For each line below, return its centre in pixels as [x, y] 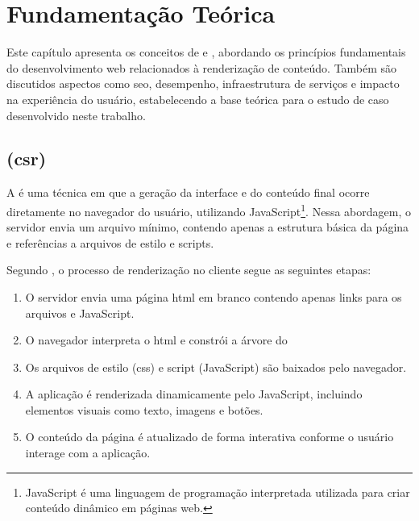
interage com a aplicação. [88, 453]
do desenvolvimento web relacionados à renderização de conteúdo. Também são [202, 67]
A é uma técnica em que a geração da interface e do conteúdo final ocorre [188, 192]
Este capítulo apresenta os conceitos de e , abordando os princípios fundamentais [206, 52]
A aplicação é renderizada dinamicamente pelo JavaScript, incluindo [194, 394]
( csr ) [27, 158]
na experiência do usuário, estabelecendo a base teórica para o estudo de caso [198, 99]
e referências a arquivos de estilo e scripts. [110, 242]
